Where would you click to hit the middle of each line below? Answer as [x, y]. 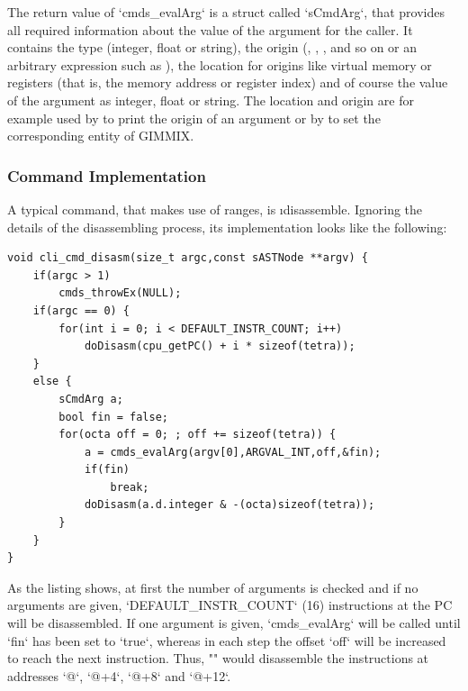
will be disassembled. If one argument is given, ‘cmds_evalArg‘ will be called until [234, 623]
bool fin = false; [113, 417]
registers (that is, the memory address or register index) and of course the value [228, 82]
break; [130, 487]
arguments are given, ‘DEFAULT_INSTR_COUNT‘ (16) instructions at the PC [230, 605]
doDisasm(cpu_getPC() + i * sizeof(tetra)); [220, 346]
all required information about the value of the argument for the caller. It [210, 29]
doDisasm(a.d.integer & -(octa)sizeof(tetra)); [229, 505]
